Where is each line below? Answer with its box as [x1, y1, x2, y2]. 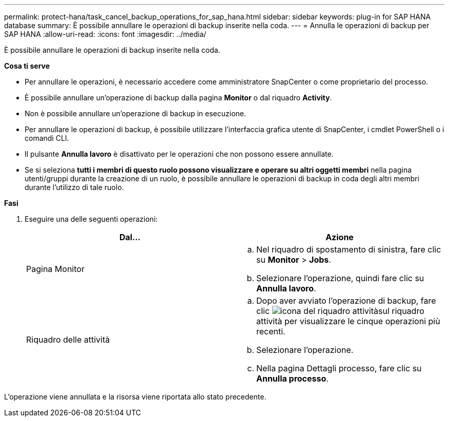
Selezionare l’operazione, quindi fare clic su [256, 273, 424, 283]
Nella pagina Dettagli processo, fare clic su [256, 363, 422, 373]
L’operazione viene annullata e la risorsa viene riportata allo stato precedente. [4, 392, 267, 401]
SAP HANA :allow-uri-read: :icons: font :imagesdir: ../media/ [4, 30, 207, 38]
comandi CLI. [25, 134, 69, 142]
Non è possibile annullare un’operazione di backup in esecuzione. [25, 109, 247, 118]
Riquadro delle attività [26, 334, 110, 345]
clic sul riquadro [256, 306, 424, 316]
